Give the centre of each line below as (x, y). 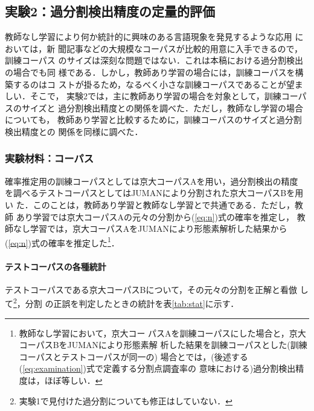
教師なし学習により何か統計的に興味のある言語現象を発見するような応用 (149, 37)
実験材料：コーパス (50, 158)
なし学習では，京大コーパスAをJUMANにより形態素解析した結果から (150, 229)
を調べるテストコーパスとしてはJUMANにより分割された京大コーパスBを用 (154, 193)
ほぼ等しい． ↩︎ (73, 380)
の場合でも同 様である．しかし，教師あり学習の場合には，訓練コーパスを (150, 72)
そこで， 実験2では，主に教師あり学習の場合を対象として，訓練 (155, 96)
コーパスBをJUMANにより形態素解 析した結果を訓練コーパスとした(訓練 (163, 345)
